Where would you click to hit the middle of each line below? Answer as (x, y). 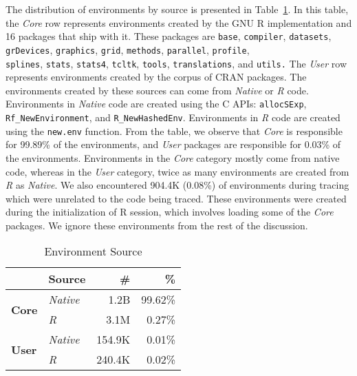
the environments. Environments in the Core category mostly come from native (173, 157)
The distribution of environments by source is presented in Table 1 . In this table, (177, 9)
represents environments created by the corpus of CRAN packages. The (156, 77)
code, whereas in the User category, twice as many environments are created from (177, 171)
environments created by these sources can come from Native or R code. (157, 90)
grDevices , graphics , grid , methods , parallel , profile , (128, 49)
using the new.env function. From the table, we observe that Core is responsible (174, 130)
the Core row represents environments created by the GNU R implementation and (179, 22)
